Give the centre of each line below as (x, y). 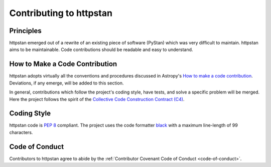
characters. (21, 132)
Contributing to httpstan (61, 13)
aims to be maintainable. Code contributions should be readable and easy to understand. (101, 49)
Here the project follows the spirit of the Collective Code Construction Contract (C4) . (97, 99)
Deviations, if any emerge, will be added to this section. (66, 83)
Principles (26, 31)
